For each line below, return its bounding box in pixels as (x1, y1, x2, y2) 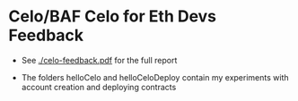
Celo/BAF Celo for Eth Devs (8, 6, 217, 27)
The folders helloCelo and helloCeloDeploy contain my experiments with (21, 72, 289, 82)
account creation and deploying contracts (21, 81, 177, 92)
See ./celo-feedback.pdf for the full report (21, 55, 178, 65)
